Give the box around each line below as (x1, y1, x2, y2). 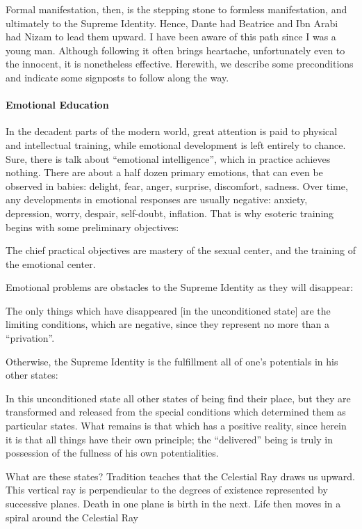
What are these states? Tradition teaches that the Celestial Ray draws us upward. (6, 468, 355, 483)
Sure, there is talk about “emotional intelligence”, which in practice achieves (6, 151, 331, 166)
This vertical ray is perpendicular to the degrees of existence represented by (6, 482, 328, 497)
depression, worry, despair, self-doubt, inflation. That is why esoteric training (6, 205, 334, 220)
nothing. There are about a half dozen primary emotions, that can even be (6, 165, 323, 180)
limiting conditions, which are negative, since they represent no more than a (6, 317, 329, 331)
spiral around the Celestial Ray (6, 510, 138, 524)
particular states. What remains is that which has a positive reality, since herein (6, 418, 347, 433)
